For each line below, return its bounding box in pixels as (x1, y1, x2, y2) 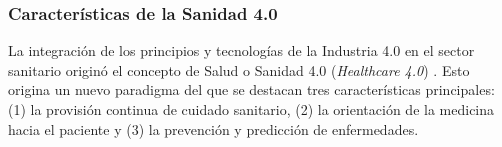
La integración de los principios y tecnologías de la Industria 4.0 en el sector (8, 40, 475, 61)
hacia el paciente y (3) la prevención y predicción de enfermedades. (8, 118, 419, 139)
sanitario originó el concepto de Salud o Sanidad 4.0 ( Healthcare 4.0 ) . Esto (8, 59, 470, 80)
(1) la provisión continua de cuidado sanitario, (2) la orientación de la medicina (8, 99, 495, 119)
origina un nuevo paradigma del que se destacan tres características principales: (8, 79, 495, 100)
